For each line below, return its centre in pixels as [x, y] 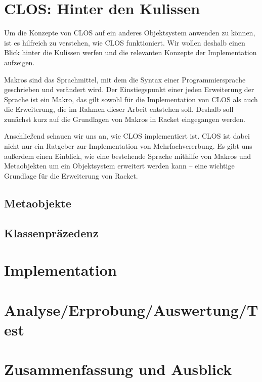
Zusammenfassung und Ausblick [118, 369]
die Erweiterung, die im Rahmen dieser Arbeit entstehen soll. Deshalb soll [119, 109]
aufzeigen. [19, 62]
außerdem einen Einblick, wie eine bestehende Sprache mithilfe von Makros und [128, 156]
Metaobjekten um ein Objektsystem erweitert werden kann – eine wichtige [119, 166]
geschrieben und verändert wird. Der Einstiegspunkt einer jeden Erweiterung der [129, 89]
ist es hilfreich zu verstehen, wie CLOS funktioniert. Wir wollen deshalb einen [125, 42]
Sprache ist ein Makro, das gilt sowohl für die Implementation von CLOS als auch [131, 99]
